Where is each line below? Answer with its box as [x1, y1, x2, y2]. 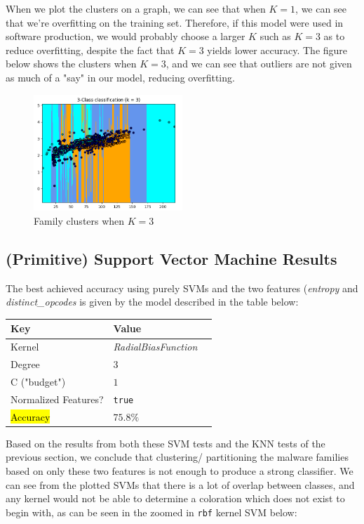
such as [259, 29, 291, 44]
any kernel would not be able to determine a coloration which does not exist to [6, 491, 345, 506]
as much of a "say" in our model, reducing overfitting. [6, 70, 235, 84]
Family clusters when [34, 213, 125, 228]
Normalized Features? [11, 391, 104, 406]
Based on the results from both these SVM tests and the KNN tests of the [6, 435, 325, 450]
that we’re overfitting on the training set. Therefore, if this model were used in [6, 15, 344, 30]
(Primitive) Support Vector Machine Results [6, 247, 337, 269]
